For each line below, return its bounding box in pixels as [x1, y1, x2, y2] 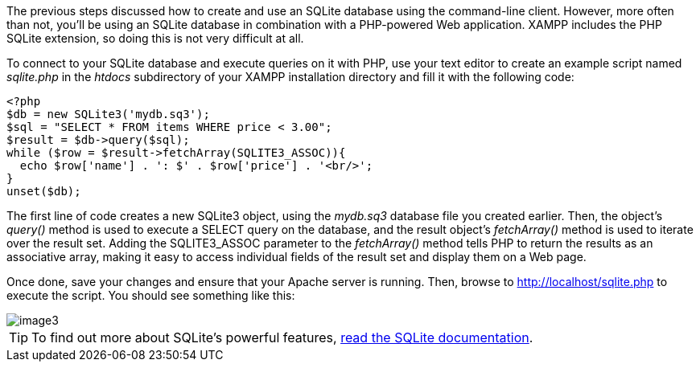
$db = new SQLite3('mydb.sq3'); [6, 108, 210, 121]
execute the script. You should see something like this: [6, 288, 295, 302]
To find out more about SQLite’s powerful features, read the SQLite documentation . [31, 329, 533, 346]
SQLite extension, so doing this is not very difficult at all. [6, 31, 304, 45]
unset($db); [6, 185, 81, 198]
